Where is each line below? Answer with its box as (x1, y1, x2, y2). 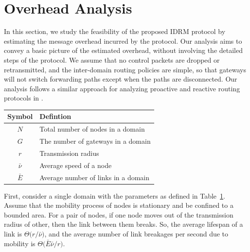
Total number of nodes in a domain (39, 124, 145, 134)
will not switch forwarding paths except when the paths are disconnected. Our (4, 74, 237, 84)
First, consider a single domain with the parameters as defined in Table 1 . (4, 190, 225, 201)
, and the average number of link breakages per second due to (44, 229, 229, 239)
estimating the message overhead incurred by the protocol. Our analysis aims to (4, 35, 242, 46)
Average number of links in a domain (39, 172, 150, 182)
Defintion (39, 111, 71, 121)
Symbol (7, 111, 33, 121)
